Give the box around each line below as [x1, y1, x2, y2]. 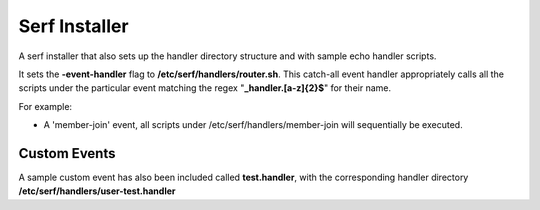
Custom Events [18, 145, 116, 162]
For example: [18, 100, 73, 112]
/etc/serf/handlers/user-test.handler [18, 185, 176, 197]
